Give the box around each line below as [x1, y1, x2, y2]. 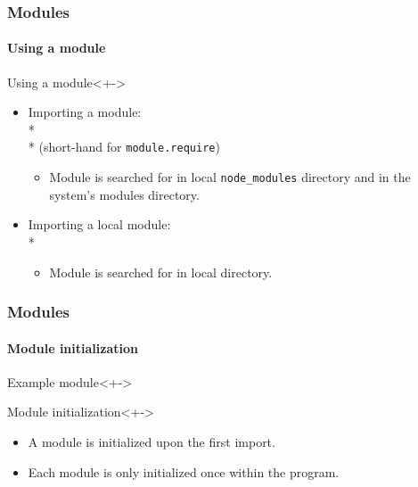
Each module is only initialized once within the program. [28, 462, 340, 481]
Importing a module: [28, 103, 142, 121]
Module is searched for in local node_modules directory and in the [49, 168, 411, 186]
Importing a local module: [28, 215, 171, 234]
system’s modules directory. [49, 185, 200, 203]
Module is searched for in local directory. [49, 262, 273, 281]
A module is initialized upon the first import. [28, 432, 275, 450]
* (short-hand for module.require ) [28, 137, 220, 156]
